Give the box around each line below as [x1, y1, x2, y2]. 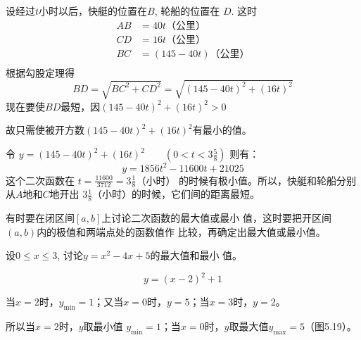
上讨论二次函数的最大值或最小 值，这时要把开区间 [101, 210, 331, 225]
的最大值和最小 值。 [150, 248, 243, 263]
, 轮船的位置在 [154, 4, 220, 18]
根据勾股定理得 [6, 65, 75, 80]
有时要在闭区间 [6, 210, 75, 225]
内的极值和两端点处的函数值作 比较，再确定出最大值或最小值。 [37, 224, 326, 239]
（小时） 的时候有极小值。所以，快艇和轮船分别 [136, 172, 357, 187]
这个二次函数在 [6, 172, 75, 187]
